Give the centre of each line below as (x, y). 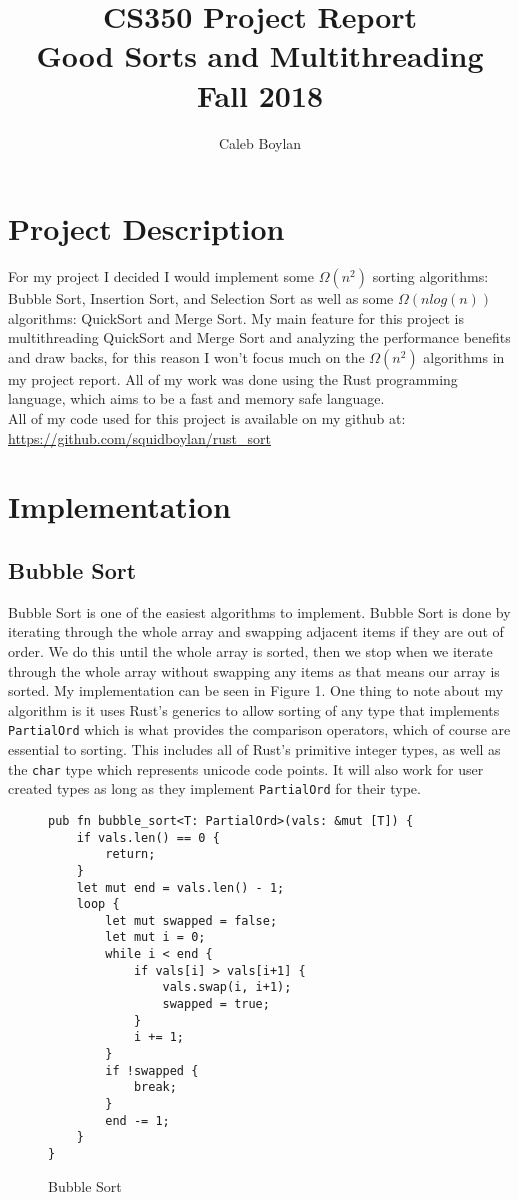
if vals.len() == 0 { (148, 837)
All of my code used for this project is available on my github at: (207, 418)
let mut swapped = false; (191, 920)
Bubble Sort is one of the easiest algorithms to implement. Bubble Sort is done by (259, 611)
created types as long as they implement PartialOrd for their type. (214, 788)
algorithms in (464, 356)
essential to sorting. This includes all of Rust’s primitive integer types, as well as (254, 748)
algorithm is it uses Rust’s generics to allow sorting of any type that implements (254, 709)
